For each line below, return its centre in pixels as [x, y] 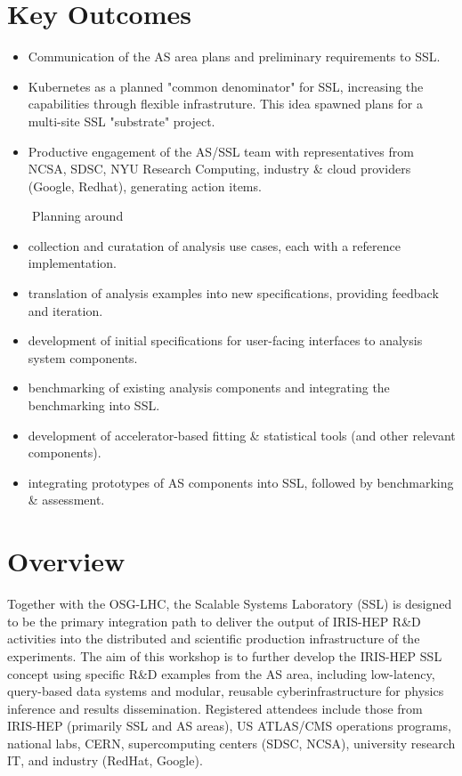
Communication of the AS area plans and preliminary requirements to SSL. [234, 57]
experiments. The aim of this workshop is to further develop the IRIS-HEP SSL [225, 655]
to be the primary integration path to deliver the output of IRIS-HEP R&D [214, 621]
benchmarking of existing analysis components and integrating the [209, 388]
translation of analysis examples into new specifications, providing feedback [233, 293]
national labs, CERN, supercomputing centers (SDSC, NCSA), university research [231, 743]
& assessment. [66, 500]
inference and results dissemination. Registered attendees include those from [215, 708]
